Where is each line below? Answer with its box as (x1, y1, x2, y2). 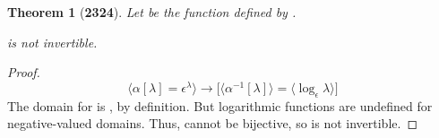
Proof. (7, 63, 40, 82)
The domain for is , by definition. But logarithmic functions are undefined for (7, 96, 433, 115)
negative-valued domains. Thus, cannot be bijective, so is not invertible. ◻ (7, 114, 418, 133)
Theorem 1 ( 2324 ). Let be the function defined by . (7, 3, 297, 21)
